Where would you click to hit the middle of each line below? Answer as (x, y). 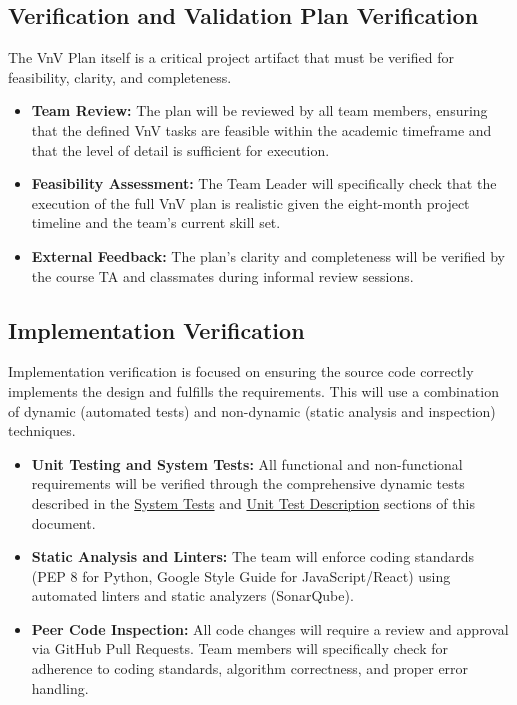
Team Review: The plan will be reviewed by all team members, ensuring (259, 110)
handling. (60, 687)
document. (63, 522)
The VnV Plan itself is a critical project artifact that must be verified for (231, 57)
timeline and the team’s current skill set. (156, 222)
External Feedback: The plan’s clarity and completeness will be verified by (268, 255)
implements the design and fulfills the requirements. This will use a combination (253, 390)
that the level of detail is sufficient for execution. (180, 149)
